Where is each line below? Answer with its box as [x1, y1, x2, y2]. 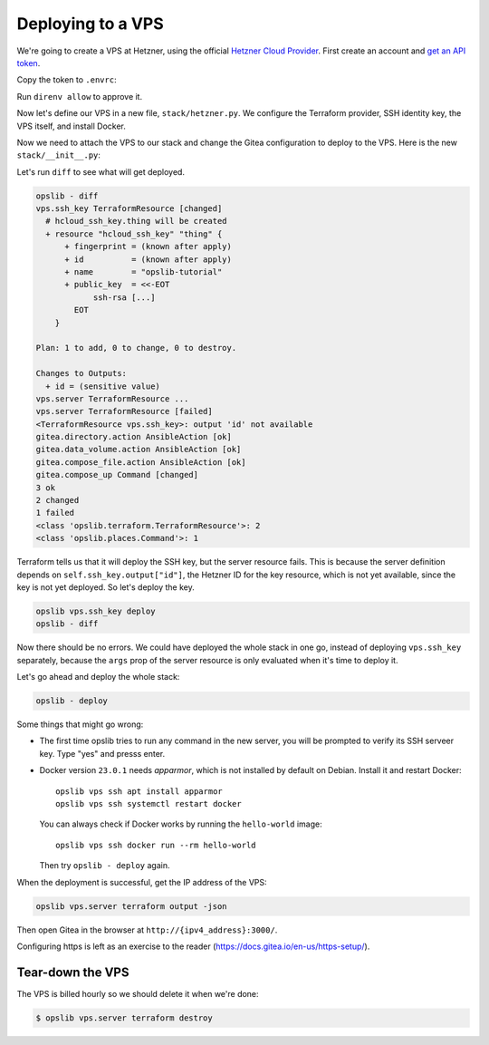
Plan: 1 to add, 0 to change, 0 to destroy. [35, 343, 237, 353]
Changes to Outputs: [35, 368, 127, 379]
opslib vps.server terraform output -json [35, 901, 227, 911]
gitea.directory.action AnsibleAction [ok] [35, 431, 233, 442]
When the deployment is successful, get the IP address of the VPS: [16, 876, 267, 887]
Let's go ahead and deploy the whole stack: [16, 672, 180, 682]
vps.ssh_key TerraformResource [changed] [35, 204, 223, 214]
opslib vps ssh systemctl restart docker [55, 798, 242, 809]
